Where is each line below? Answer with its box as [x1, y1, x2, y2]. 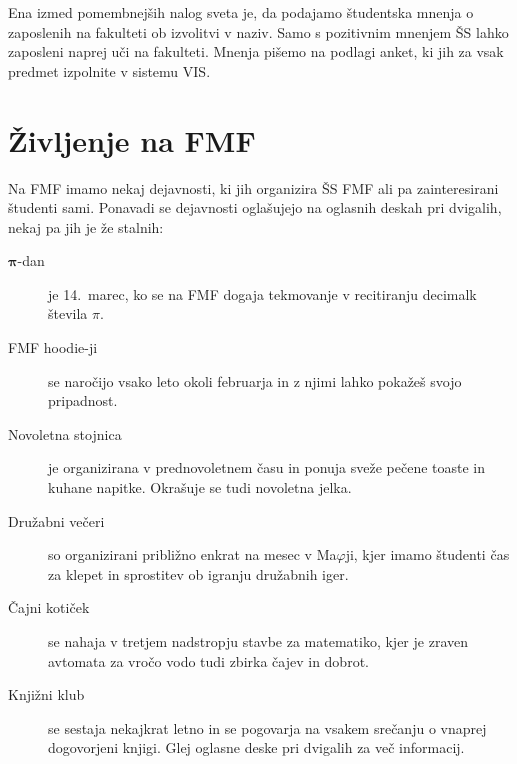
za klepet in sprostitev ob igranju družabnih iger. [48, 563, 349, 584]
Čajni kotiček [8, 597, 90, 618]
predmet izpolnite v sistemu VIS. [8, 60, 211, 81]
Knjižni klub [8, 684, 85, 705]
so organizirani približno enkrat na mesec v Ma [48, 544, 337, 565]
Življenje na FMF [8, 119, 256, 160]
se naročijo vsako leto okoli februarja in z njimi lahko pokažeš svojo [48, 370, 462, 391]
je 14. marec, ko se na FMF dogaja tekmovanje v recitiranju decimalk [48, 283, 477, 304]
